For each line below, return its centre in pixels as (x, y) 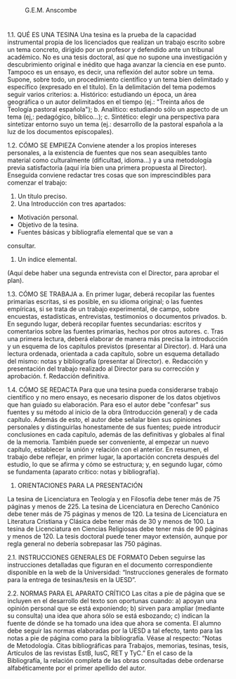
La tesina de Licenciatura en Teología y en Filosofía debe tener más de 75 (114, 499)
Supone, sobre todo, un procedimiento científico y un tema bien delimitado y (118, 79)
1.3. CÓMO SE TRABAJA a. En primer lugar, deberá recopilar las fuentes (111, 294)
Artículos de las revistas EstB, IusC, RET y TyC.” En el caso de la (100, 653)
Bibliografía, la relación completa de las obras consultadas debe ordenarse (116, 661)
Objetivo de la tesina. (48, 225)
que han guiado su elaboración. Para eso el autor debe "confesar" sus (109, 405)
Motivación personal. (48, 218)
